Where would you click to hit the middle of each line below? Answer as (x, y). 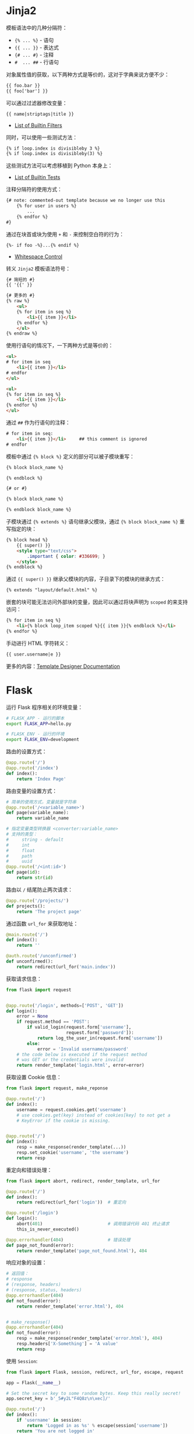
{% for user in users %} (47, 206)
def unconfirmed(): (30, 961)
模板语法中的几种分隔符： (37, 27)
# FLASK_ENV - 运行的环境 (35, 734)
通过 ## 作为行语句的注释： (38, 423)
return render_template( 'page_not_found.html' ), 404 (82, 1251)
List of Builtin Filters (38, 125)
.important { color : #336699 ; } (66, 556)
